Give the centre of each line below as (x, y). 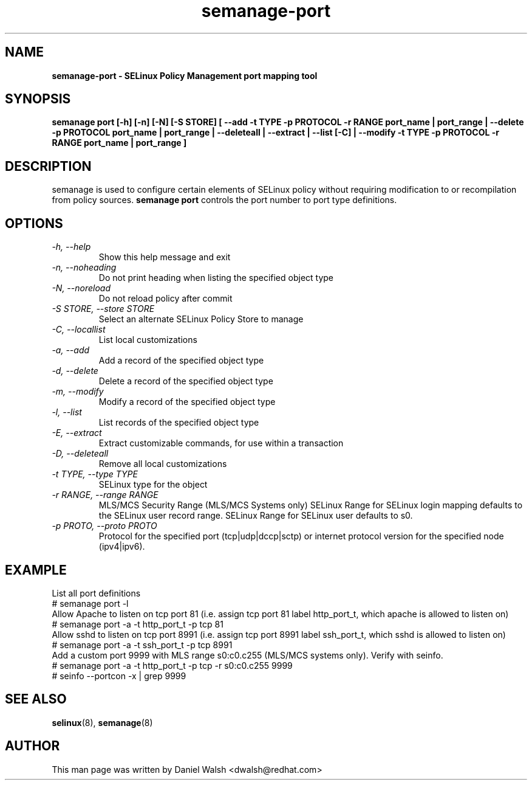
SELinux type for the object (153, 485)
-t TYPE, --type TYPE (95, 474)
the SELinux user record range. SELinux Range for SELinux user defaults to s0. (256, 516)
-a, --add (71, 350)
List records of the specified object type (179, 423)
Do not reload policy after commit (165, 299)
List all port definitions (96, 593)
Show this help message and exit (165, 257)
